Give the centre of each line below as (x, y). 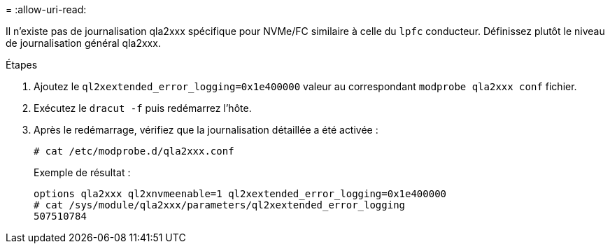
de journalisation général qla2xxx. (83, 43)
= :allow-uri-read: (46, 9)
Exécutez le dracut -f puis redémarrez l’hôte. (143, 108)
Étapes (22, 65)
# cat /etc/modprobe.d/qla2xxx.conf (134, 151)
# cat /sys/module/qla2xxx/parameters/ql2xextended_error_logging (220, 205)
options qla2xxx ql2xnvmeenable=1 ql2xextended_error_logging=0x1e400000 (240, 194)
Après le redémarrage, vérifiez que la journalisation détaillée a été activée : (206, 130)
